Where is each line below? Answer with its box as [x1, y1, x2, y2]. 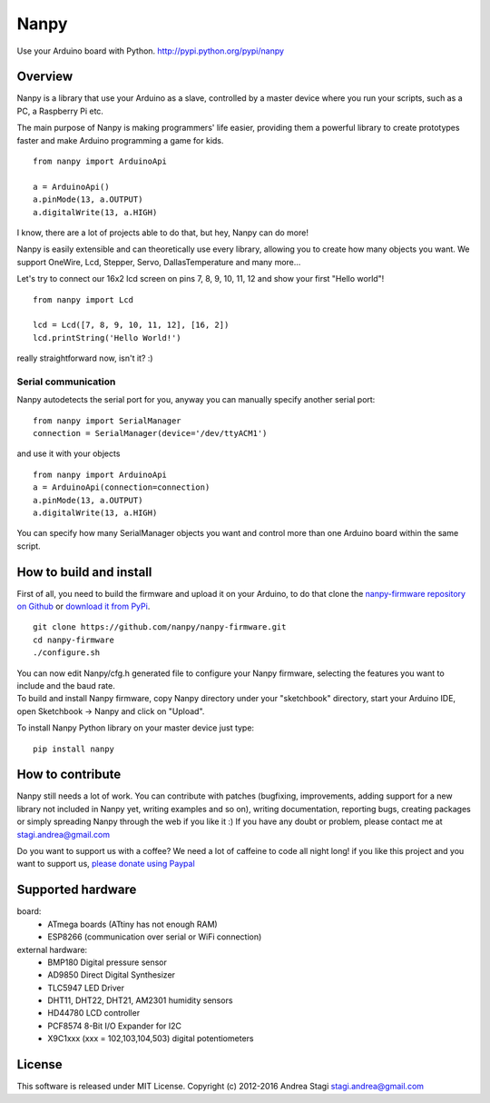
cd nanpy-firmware [33, 634, 115, 645]
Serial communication [16, 375, 116, 388]
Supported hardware [16, 882, 137, 898]
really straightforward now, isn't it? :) [16, 353, 153, 363]
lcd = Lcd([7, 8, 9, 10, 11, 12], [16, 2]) [33, 320, 230, 331]
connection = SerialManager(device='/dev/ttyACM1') [33, 428, 268, 439]
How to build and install [16, 564, 152, 580]
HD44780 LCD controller [47, 1008, 141, 1019]
